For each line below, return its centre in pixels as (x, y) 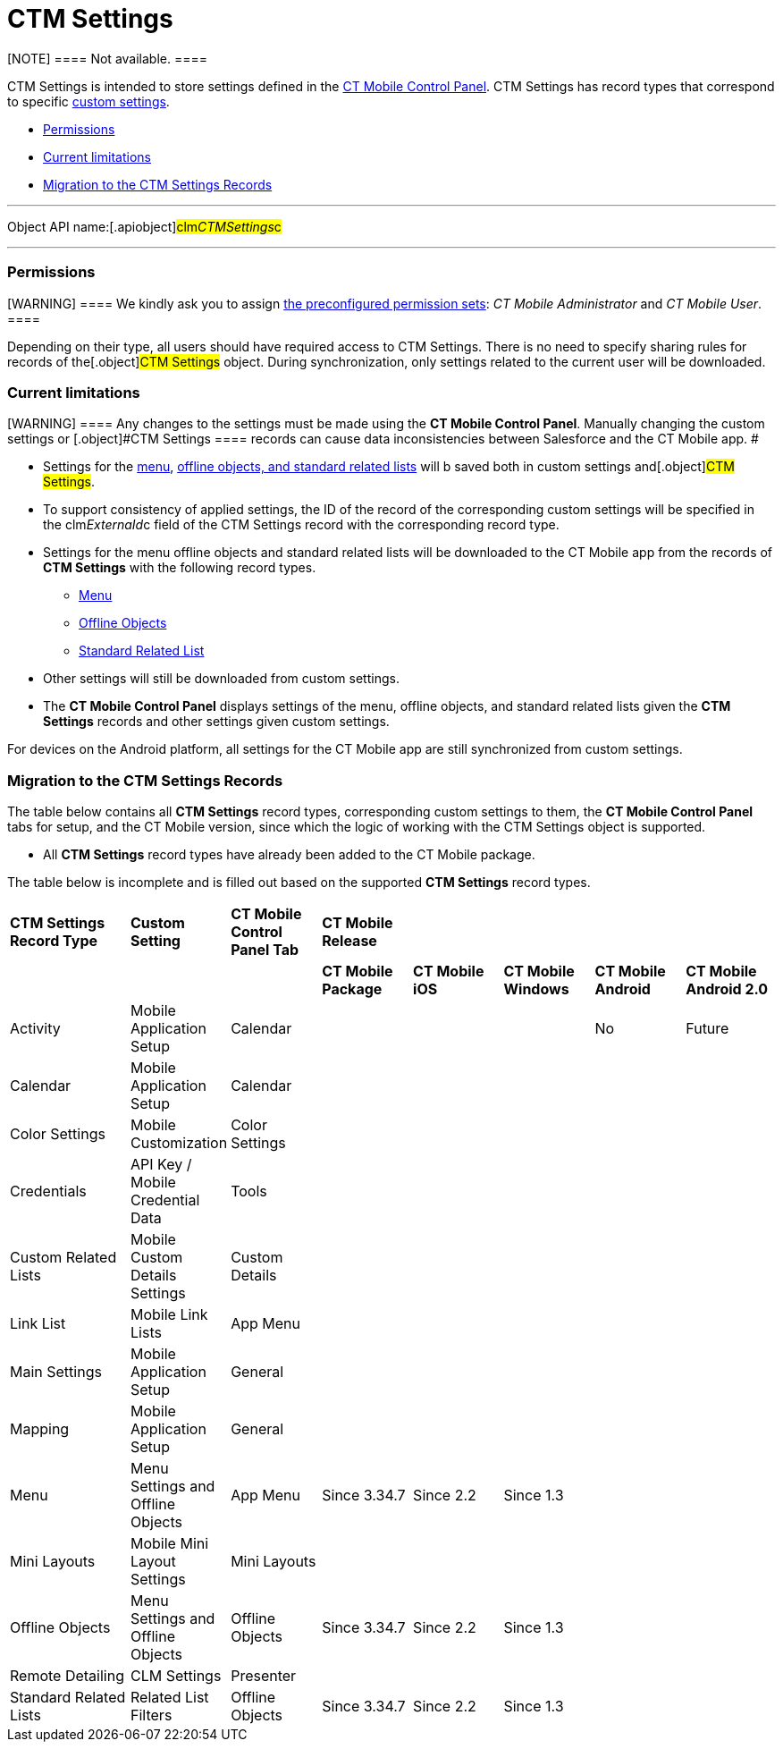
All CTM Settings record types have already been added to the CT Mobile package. (289, 854)
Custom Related (63, 1257)
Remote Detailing (67, 1676)
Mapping (40, 1429)
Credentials (48, 1191)
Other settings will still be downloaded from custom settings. (221, 679)
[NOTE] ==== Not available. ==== (107, 58)
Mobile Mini (170, 1543)
